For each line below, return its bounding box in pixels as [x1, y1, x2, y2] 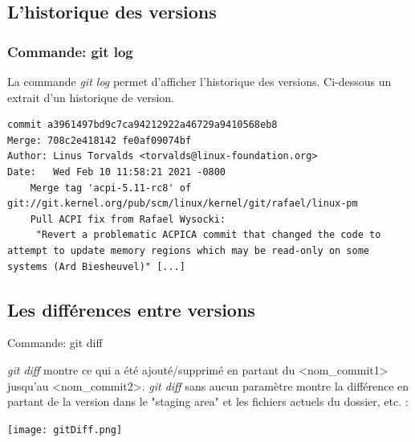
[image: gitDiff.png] [7, 424, 123, 436]
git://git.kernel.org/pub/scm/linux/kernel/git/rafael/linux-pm [7, 198, 358, 210]
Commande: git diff [7, 334, 103, 351]
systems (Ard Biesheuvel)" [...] [7, 260, 185, 272]
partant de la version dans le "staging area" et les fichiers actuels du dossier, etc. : [7, 393, 409, 410]
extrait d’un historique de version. [7, 88, 174, 105]
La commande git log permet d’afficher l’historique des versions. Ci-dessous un [7, 73, 392, 89]
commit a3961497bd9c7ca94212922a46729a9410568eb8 [7, 119, 278, 131]
